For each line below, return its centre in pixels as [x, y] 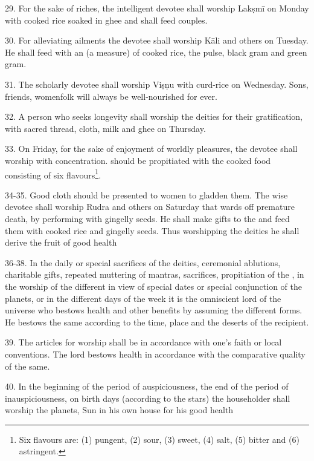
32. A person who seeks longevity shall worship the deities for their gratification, [154, 116]
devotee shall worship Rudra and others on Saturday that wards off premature [150, 207]
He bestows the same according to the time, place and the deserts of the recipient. [157, 322]
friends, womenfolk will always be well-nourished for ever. [111, 96]
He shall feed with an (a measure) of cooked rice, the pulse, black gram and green [156, 52]
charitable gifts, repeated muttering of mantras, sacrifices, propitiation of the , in [155, 274]
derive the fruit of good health [61, 242]
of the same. [27, 366]
